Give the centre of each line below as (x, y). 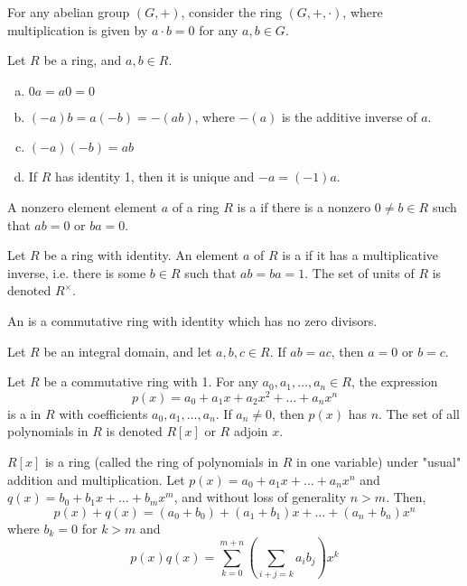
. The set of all (420, 413)
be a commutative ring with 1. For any (151, 381)
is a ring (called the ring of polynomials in (162, 461)
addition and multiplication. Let (96, 479)
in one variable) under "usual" (379, 461)
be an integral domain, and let (128, 351)
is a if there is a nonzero (304, 206)
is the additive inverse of (349, 116)
